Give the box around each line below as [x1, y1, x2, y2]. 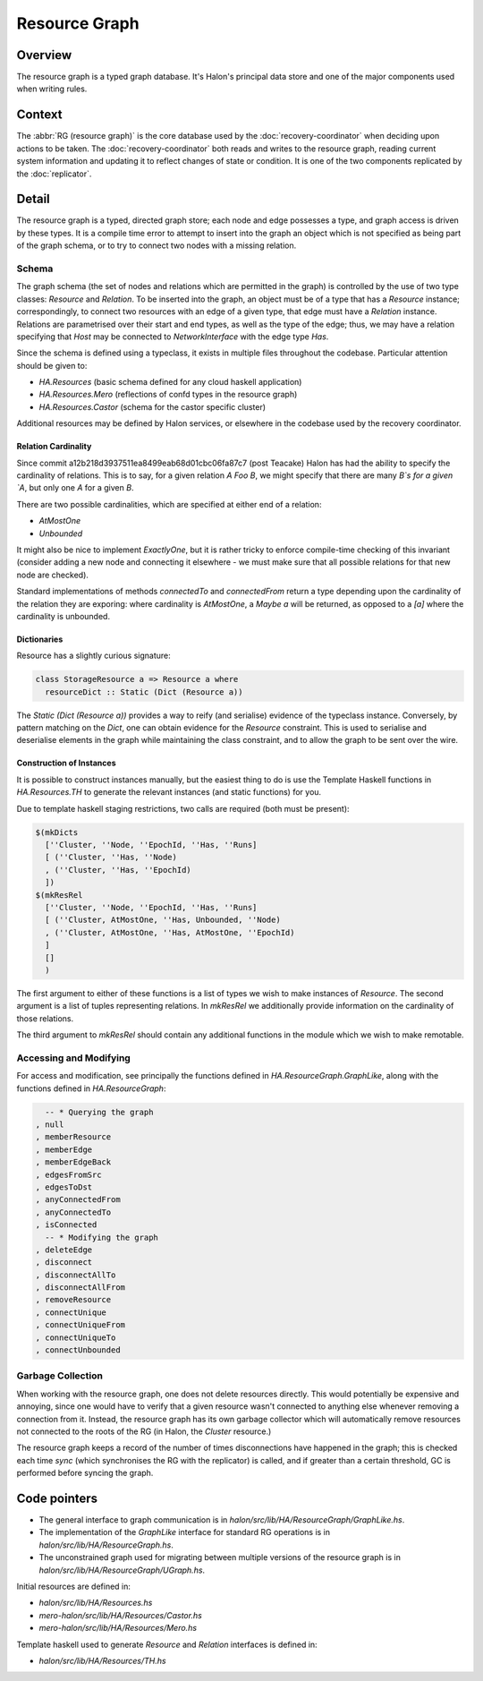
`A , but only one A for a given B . [16, 482, 134, 493]
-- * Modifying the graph [45, 1232, 158, 1242]
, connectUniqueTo [35, 1332, 116, 1343]
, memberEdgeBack [35, 1157, 112, 1167]
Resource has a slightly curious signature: [16, 650, 171, 661]
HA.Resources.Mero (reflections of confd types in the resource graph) [38, 389, 298, 400]
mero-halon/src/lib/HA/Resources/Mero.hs [38, 1623, 197, 1634]
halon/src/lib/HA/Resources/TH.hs [38, 1655, 166, 1666]
